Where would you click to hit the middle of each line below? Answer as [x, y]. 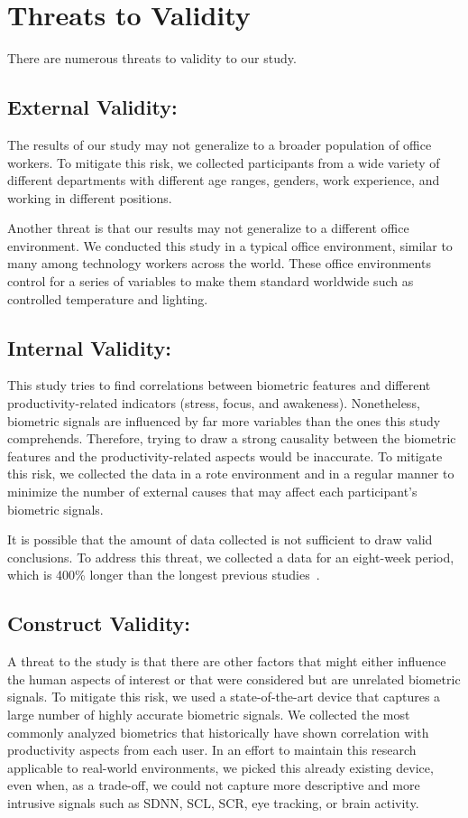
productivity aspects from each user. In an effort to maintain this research [212, 750]
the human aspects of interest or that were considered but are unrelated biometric [234, 679]
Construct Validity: [99, 623]
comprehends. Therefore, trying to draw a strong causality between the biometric [232, 438]
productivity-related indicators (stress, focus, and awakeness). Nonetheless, [214, 403]
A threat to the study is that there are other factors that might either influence [227, 661]
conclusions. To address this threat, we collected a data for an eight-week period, [231, 557]
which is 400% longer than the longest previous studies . [164, 575]
